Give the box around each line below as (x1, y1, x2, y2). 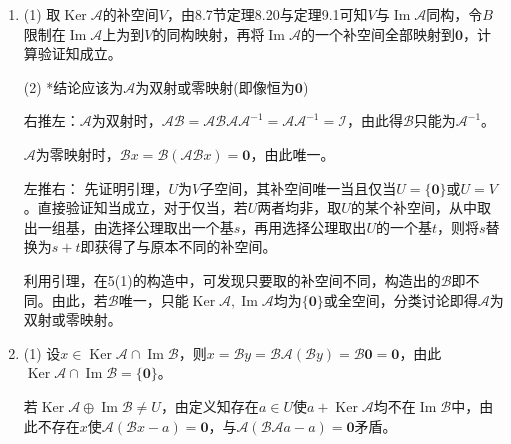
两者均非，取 (257, 197, 342, 218)
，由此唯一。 (250, 143, 335, 164)
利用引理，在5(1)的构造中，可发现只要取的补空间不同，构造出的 (23, 269, 441, 290)
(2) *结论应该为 (23, 76, 124, 97)
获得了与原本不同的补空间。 (94, 236, 277, 257)
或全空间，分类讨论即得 (323, 289, 478, 310)
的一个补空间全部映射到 (300, 23, 455, 44)
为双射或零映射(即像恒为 (135, 76, 295, 97)
